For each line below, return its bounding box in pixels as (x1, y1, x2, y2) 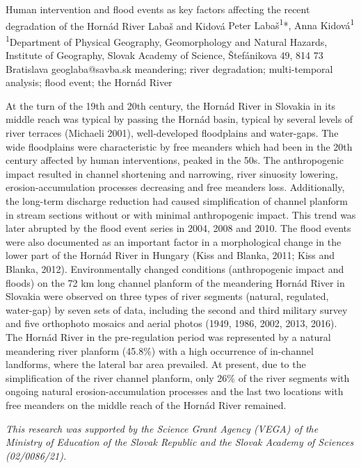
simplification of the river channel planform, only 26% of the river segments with (6, 370, 350, 385)
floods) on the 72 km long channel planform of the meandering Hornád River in (6, 275, 345, 290)
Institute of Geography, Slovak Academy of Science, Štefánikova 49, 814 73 (6, 48, 323, 62)
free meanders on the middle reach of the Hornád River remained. (6, 397, 287, 412)
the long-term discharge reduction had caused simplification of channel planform (6, 194, 348, 208)
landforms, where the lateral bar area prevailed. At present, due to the (6, 357, 306, 371)
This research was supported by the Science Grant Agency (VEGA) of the (6, 421, 319, 435)
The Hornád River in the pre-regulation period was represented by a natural (6, 329, 331, 344)
